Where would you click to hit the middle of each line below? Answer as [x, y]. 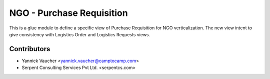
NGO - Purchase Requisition [68, 13]
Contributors [30, 49]
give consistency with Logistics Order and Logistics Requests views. [80, 34]
